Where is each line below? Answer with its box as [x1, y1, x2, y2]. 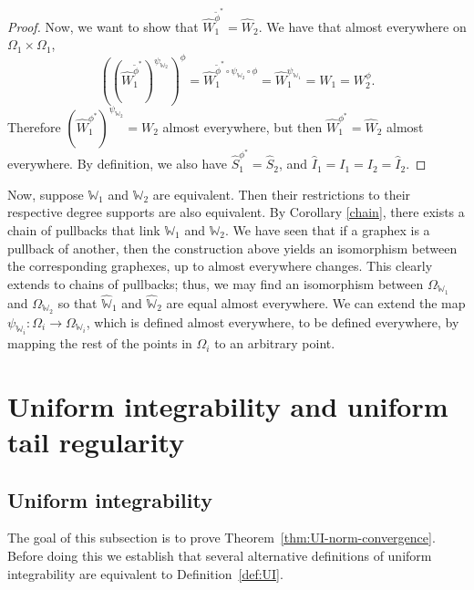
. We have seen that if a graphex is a [225, 220, 430, 239]
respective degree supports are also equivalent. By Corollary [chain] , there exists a [7, 202, 465, 222]
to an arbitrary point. [214, 334, 335, 353]
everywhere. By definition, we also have [7, 154, 228, 173]
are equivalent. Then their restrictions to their [152, 184, 411, 203]
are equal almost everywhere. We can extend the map [166, 293, 466, 312]
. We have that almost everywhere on [258, 16, 467, 36]
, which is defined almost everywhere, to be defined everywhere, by [86, 312, 459, 331]
